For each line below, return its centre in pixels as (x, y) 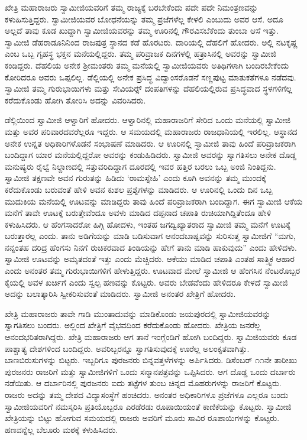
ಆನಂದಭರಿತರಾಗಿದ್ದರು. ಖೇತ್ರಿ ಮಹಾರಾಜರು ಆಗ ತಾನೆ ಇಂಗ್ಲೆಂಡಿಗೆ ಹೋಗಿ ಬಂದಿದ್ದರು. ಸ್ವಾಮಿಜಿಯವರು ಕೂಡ (151, 337)
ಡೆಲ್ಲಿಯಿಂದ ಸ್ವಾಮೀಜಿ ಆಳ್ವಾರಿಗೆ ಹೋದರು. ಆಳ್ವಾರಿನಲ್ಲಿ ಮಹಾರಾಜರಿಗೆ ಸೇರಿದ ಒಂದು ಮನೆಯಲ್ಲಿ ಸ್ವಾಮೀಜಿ (148, 120)
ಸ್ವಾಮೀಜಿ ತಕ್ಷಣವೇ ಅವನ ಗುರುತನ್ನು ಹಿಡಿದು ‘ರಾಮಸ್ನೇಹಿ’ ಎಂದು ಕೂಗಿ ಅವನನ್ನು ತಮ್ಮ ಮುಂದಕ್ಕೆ (135, 178)
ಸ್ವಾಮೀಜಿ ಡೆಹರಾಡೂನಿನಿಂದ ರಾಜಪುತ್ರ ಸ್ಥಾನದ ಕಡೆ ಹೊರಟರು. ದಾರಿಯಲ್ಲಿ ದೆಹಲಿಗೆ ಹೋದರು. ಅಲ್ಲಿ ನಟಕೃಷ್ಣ (151, 42)
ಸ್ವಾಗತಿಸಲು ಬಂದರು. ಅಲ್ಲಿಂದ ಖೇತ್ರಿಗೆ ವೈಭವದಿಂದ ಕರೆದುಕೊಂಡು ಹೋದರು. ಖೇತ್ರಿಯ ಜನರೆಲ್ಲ (133, 325)
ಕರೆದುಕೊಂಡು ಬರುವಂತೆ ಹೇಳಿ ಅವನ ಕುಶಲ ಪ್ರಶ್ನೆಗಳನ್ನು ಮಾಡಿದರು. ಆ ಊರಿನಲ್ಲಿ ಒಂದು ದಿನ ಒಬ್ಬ (139, 189)
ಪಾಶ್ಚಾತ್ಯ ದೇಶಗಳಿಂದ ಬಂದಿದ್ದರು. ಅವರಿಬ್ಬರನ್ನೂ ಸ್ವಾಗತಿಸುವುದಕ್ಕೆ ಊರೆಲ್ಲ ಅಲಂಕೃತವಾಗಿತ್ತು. (127, 348)
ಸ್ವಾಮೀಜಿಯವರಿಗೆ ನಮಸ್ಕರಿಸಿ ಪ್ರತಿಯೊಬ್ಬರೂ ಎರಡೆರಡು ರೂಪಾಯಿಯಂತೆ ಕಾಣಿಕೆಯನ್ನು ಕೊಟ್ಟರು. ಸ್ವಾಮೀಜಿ (148, 406)
